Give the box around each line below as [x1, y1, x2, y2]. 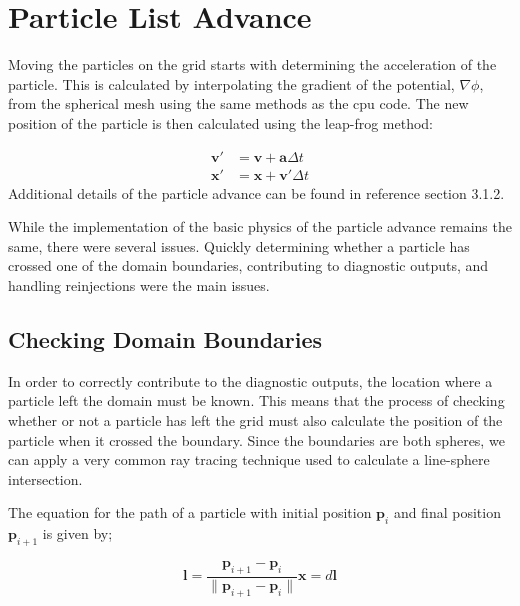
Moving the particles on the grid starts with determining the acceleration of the [8, 54, 497, 75]
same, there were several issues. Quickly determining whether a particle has [8, 235, 470, 256]
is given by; [42, 523, 113, 544]
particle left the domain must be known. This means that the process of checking [8, 390, 505, 411]
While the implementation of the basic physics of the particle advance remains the [8, 216, 512, 237]
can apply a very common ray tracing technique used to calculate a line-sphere [8, 449, 490, 470]
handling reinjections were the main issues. [8, 274, 270, 295]
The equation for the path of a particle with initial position [8, 502, 372, 523]
